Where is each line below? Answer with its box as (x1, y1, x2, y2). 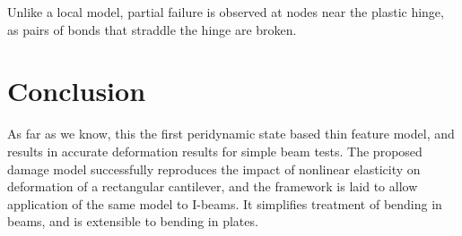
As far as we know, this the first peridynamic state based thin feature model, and (7, 124, 455, 143)
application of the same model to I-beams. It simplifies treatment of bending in (7, 194, 442, 213)
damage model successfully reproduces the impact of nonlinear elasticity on (7, 159, 421, 178)
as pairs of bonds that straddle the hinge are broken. (7, 20, 297, 38)
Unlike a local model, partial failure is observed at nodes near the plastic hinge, (7, 3, 444, 21)
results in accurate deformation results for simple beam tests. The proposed (7, 141, 423, 160)
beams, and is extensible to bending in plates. (7, 212, 258, 231)
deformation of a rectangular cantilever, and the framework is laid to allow (7, 177, 418, 196)
